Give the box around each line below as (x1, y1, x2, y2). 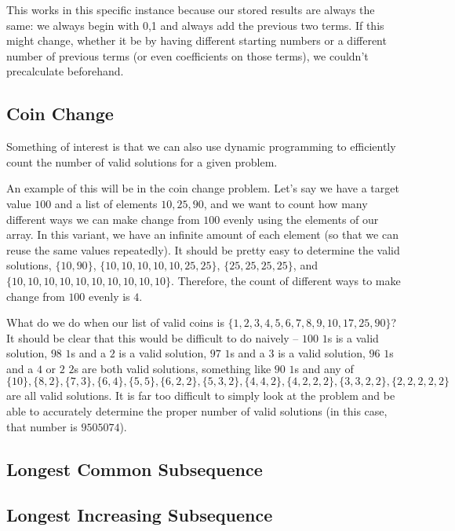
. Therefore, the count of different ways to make (171, 272, 401, 288)
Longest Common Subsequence (6, 456, 263, 481)
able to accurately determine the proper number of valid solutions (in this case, (6, 403, 388, 419)
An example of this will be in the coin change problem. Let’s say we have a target (6, 180, 399, 196)
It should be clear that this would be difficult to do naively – (6, 329, 299, 346)
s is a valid (327, 329, 379, 346)
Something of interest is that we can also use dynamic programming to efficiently (6, 138, 396, 155)
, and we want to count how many (203, 195, 368, 211)
